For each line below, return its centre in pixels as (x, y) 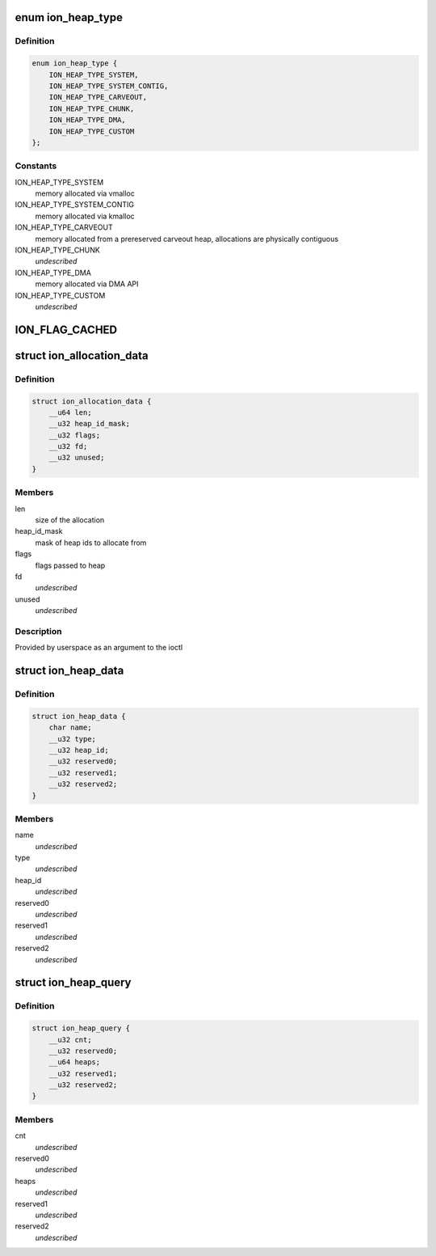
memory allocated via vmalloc (85, 193)
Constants (36, 166)
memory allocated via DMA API (87, 284)
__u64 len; (70, 412)
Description (38, 631)
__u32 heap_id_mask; (90, 424)
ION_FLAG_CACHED (66, 330)
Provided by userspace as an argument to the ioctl (99, 648)
